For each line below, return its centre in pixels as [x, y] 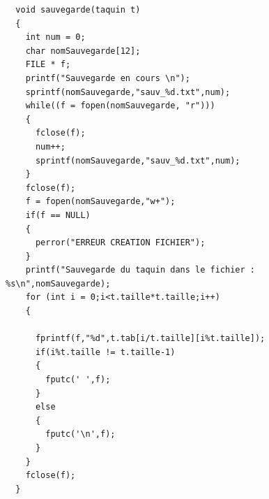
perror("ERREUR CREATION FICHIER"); [120, 243]
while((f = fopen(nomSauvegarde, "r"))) [120, 106]
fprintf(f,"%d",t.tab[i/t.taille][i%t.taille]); [150, 339]
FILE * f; [48, 65]
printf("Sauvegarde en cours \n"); [108, 78]
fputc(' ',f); [78, 380]
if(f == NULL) [58, 215]
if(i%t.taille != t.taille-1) [105, 352]
